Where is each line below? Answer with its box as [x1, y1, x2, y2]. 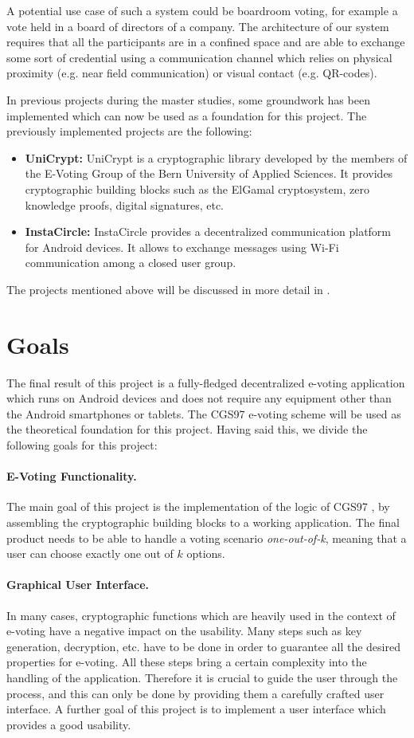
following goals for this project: [6, 437, 158, 453]
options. [186, 545, 225, 562]
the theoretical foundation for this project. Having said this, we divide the [6, 421, 368, 438]
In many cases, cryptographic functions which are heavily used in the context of [6, 606, 396, 623]
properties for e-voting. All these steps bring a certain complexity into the [6, 654, 367, 670]
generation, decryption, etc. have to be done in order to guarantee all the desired [6, 638, 400, 654]
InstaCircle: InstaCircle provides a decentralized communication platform [25, 223, 392, 240]
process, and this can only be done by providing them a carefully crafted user [6, 685, 385, 701]
